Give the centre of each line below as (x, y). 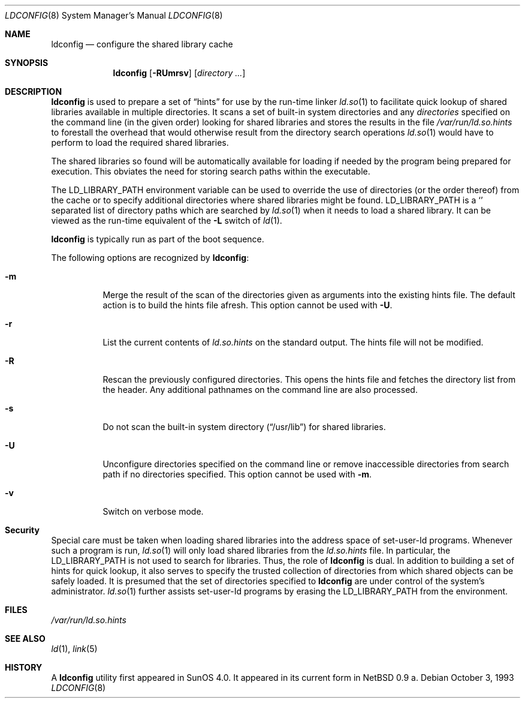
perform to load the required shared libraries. (140, 142)
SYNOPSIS (27, 63)
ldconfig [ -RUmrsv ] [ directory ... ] (179, 73)
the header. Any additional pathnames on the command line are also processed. (260, 390)
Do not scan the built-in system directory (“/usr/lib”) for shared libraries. (244, 427)
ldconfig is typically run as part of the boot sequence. (158, 239)
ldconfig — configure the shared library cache (142, 44)
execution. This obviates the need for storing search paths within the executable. (211, 171)
